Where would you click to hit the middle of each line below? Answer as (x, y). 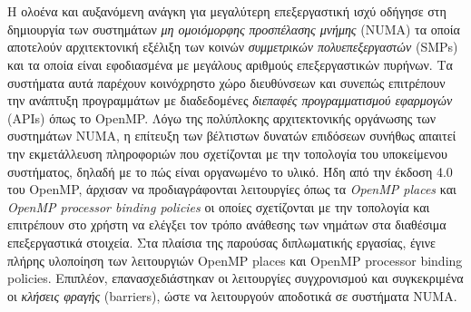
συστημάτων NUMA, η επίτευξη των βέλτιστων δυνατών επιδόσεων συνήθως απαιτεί (232, 136)
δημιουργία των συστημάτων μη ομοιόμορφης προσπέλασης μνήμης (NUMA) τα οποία (234, 29)
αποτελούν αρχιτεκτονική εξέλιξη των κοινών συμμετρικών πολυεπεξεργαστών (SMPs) (233, 47)
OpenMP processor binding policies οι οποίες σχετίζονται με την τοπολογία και (219, 206)
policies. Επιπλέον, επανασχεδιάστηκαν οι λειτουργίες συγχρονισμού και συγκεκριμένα (235, 278)
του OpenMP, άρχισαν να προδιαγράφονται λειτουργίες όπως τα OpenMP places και (232, 189)
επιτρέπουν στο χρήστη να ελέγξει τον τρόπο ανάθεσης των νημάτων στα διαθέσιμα (227, 224)
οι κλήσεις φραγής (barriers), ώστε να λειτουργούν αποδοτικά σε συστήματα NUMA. (232, 295)
